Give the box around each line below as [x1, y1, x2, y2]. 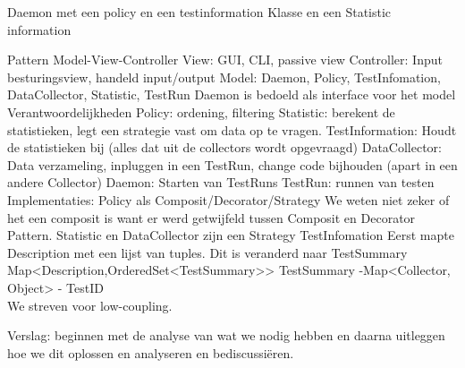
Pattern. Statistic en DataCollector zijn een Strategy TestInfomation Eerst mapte [7, 226, 454, 244]
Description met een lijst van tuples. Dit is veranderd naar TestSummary [7, 243, 408, 261]
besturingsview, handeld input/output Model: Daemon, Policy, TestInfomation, [7, 67, 441, 86]
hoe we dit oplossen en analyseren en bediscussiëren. [7, 343, 294, 362]
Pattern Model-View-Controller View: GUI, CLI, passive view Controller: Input [7, 50, 443, 69]
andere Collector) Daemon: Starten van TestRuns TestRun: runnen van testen [7, 173, 435, 192]
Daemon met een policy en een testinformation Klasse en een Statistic [7, 3, 392, 21]
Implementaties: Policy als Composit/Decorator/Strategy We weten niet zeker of [7, 190, 450, 209]
